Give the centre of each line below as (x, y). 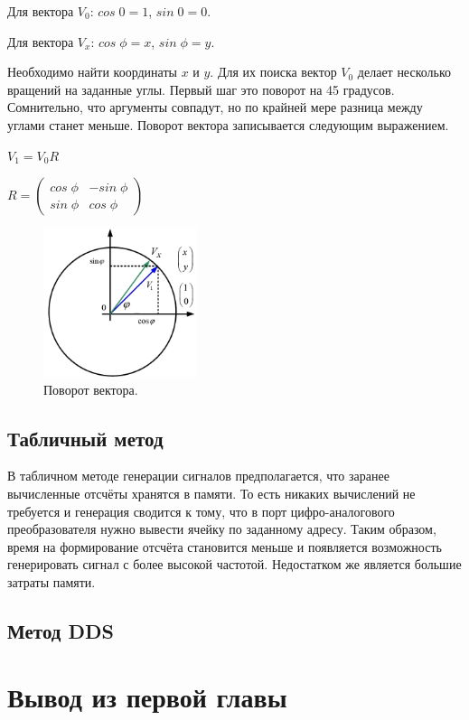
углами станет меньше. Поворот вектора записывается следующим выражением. (228, 124)
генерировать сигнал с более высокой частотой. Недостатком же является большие (234, 564)
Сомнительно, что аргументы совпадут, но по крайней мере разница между (215, 107)
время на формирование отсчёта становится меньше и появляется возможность (225, 546)
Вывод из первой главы (147, 697)
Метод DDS (61, 630)
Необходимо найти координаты (92, 72)
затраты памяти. (52, 581)
